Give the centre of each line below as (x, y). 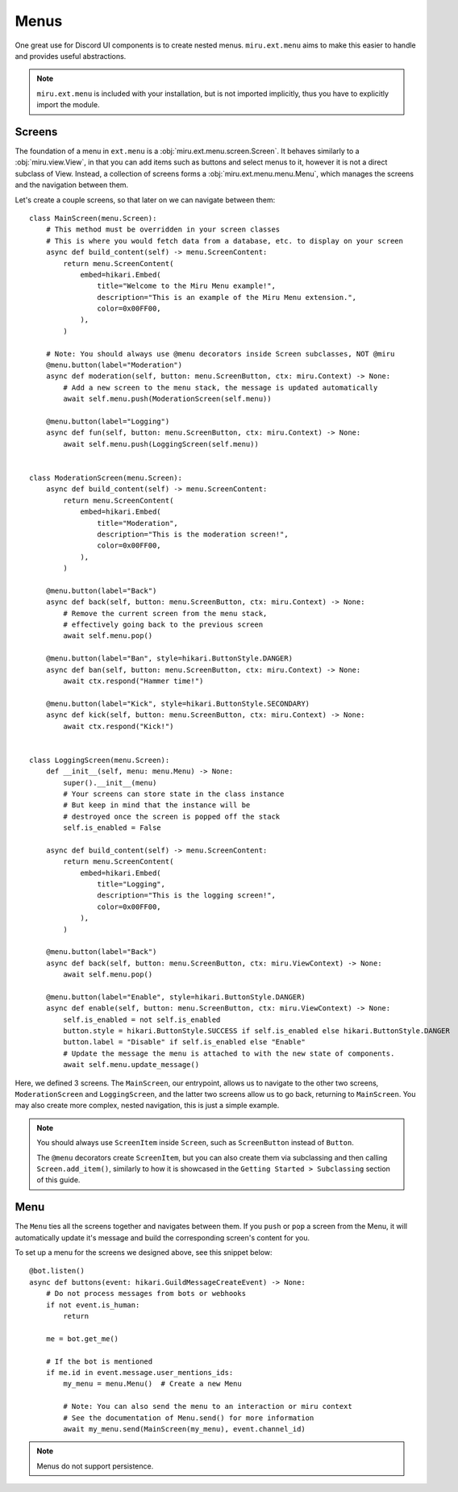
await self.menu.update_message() (131, 1065)
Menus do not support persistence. (95, 1466)
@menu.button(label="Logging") (108, 421)
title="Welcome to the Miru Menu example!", (186, 286)
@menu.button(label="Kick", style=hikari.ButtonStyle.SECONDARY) (178, 703)
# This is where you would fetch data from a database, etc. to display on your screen (224, 241)
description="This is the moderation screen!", (193, 534)
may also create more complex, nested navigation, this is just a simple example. (147, 1106)
